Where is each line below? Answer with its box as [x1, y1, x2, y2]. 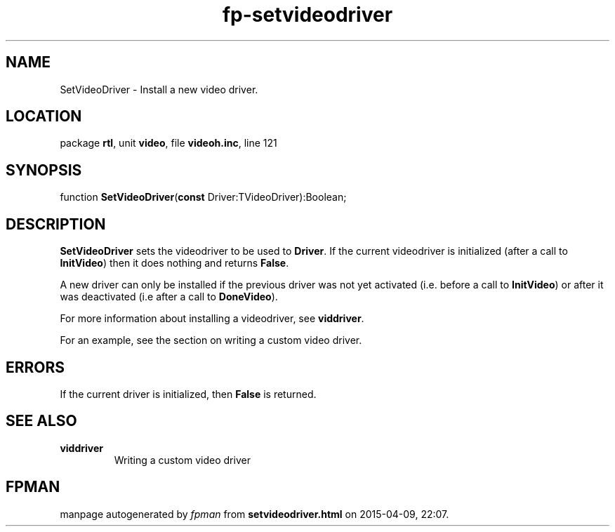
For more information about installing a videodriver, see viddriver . [60, 312, 364, 325]
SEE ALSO [6, 412, 77, 430]
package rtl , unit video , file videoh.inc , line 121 [60, 137, 277, 149]
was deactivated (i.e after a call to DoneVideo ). [60, 291, 278, 303]
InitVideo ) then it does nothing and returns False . [60, 257, 289, 270]
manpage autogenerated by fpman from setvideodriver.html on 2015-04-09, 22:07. [60, 507, 449, 520]
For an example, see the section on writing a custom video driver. [60, 334, 362, 347]
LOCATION [6, 107, 82, 126]
